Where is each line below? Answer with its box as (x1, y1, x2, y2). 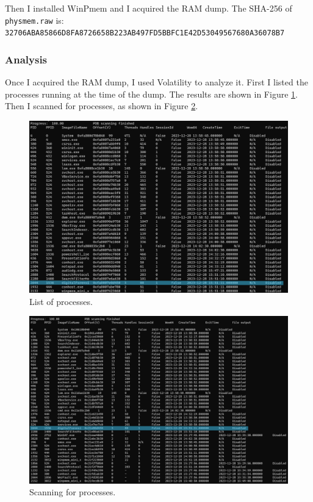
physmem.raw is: (5, 13, 64, 26)
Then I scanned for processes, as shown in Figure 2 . (5, 99, 198, 112)
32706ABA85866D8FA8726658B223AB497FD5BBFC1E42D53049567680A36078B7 (5, 29, 285, 38)
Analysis (5, 51, 48, 66)
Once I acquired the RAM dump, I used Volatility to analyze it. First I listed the (5, 76, 308, 88)
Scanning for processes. (29, 486, 116, 498)
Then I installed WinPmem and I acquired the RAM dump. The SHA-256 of (5, 2, 292, 14)
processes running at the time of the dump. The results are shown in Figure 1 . (5, 87, 298, 100)
